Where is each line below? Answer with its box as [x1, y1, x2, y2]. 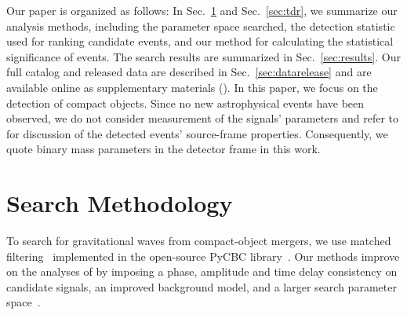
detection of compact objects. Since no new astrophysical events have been [6, 94, 365, 111]
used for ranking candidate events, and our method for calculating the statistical [6, 33, 394, 49]
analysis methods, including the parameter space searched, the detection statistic [6, 17, 395, 34]
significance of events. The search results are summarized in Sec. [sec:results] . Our [6, 48, 401, 64]
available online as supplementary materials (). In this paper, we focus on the [6, 79, 378, 95]
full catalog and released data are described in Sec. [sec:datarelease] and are [6, 64, 372, 80]
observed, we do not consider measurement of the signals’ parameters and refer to [6, 110, 399, 126]
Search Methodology [6, 187, 233, 219]
